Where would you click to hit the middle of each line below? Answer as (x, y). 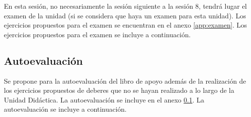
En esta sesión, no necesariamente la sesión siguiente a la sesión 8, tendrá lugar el (125, 6)
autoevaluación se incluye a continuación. (65, 109)
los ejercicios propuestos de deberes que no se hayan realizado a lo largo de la (119, 90)
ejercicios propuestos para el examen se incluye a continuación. (97, 34)
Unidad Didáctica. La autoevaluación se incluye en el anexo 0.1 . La (104, 99)
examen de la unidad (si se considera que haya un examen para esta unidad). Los (125, 15)
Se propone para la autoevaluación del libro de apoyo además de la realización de (125, 80)
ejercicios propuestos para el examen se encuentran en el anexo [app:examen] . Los (125, 25)
